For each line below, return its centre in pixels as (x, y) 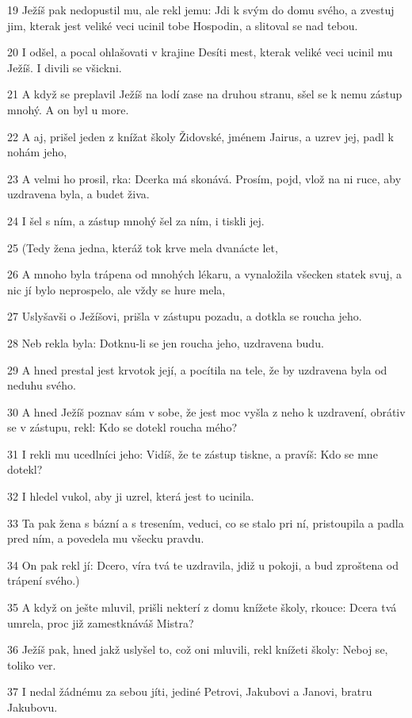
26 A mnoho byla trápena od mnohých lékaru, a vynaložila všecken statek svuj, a (205, 274)
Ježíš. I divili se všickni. (65, 67)
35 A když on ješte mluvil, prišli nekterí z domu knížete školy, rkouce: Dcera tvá (202, 607)
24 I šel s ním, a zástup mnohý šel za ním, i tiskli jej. (136, 220)
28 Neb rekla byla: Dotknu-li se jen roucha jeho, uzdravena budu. (166, 342)
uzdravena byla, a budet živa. (78, 194)
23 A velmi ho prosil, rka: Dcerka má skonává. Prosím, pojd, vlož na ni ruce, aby (204, 178)
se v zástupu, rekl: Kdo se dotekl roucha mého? (122, 427)
